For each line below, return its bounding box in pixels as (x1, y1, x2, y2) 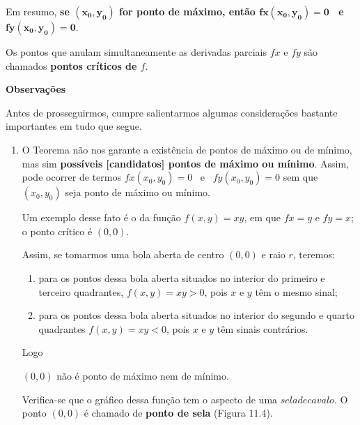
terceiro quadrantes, (38, 284, 124, 299)
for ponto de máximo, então (119, 4, 256, 18)
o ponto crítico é (22, 223, 93, 238)
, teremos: (292, 247, 335, 262)
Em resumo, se (6, 4, 70, 18)
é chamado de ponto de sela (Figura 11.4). (84, 405, 273, 420)
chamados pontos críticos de (6, 58, 137, 73)
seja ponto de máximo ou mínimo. (65, 185, 210, 200)
